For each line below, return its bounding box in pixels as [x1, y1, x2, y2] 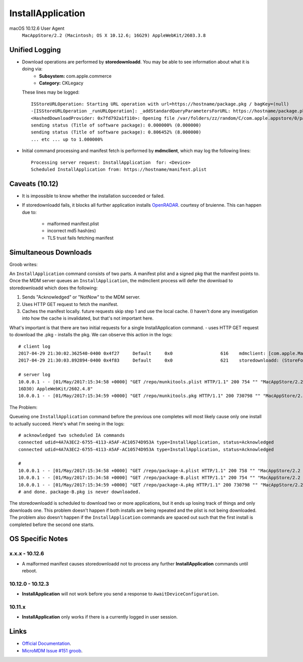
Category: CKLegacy [39, 80, 83, 86]
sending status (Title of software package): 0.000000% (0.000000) [31, 122, 201, 128]
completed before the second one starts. [9, 521, 94, 527]
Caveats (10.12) [9, 180, 59, 188]
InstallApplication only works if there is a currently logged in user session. [22, 614, 178, 620]
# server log [18, 372, 50, 378]
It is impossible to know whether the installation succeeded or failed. [22, 193, 165, 199]
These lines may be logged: [22, 89, 80, 96]
